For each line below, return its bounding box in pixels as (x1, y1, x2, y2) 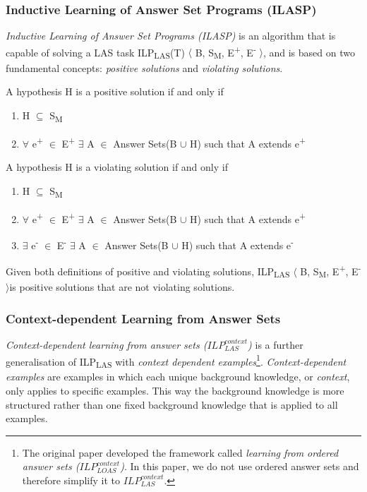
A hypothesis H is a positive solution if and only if (6, 84, 224, 99)
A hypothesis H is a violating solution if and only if (6, 160, 228, 174)
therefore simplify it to (22, 472, 121, 487)
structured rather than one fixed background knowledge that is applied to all (6, 397, 338, 412)
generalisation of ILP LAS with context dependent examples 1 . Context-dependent (6, 352, 347, 371)
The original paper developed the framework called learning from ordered (22, 445, 339, 460)
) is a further (248, 337, 303, 352)
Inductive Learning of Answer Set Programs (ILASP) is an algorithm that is (6, 28, 336, 43)
